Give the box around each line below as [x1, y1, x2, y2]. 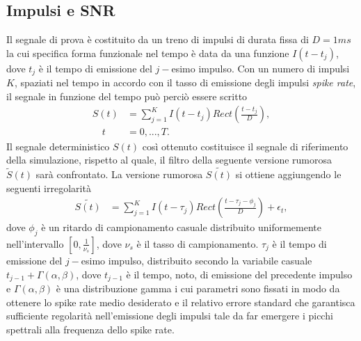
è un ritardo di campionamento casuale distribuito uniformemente [41, 220, 321, 235]
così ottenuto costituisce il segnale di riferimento [142, 138, 348, 153]
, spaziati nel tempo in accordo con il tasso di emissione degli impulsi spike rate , [14, 75, 356, 90]
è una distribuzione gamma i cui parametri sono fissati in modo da [56, 280, 340, 295]
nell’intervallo [6, 236, 64, 251]
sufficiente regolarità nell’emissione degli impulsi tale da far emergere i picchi [6, 308, 333, 323]
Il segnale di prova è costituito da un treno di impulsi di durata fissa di [6, 32, 309, 47]
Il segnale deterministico [6, 138, 110, 153]
